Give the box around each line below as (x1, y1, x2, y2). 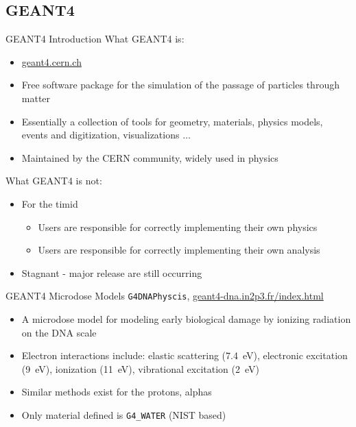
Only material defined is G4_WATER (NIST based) (21, 407, 226, 422)
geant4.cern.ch (21, 54, 82, 69)
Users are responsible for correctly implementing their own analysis (38, 243, 320, 257)
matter (21, 90, 51, 105)
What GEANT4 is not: (5, 173, 102, 188)
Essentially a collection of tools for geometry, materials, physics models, (21, 114, 323, 128)
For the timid (21, 196, 78, 210)
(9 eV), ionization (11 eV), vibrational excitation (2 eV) (21, 361, 259, 376)
